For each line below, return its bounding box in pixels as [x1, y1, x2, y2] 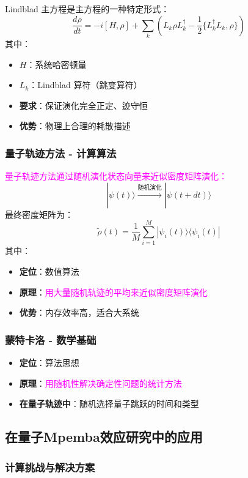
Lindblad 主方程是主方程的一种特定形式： [5, 2, 170, 15]
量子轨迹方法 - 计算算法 [5, 145, 117, 160]
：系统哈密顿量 [26, 58, 87, 70]
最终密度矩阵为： [5, 207, 73, 220]
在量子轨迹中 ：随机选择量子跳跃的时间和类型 [19, 397, 199, 410]
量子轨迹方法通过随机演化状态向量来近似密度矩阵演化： [5, 170, 227, 182]
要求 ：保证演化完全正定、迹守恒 [19, 99, 148, 111]
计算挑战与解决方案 [5, 459, 95, 474]
